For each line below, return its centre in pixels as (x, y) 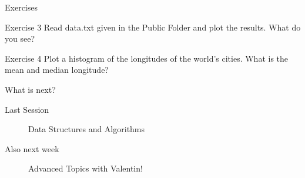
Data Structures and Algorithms (87, 129)
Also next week (32, 148)
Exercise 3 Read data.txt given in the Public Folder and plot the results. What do (153, 27)
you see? (20, 38)
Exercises (21, 7)
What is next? (30, 89)
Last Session (27, 109)
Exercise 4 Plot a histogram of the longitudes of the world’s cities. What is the (147, 58)
